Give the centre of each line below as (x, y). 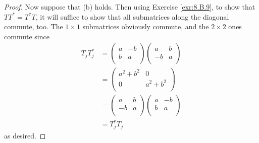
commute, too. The (34, 26)
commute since (27, 36)
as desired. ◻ (25, 135)
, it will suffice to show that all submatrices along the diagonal (132, 16)
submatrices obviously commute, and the (146, 26)
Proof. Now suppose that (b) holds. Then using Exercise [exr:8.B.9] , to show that (130, 7)
